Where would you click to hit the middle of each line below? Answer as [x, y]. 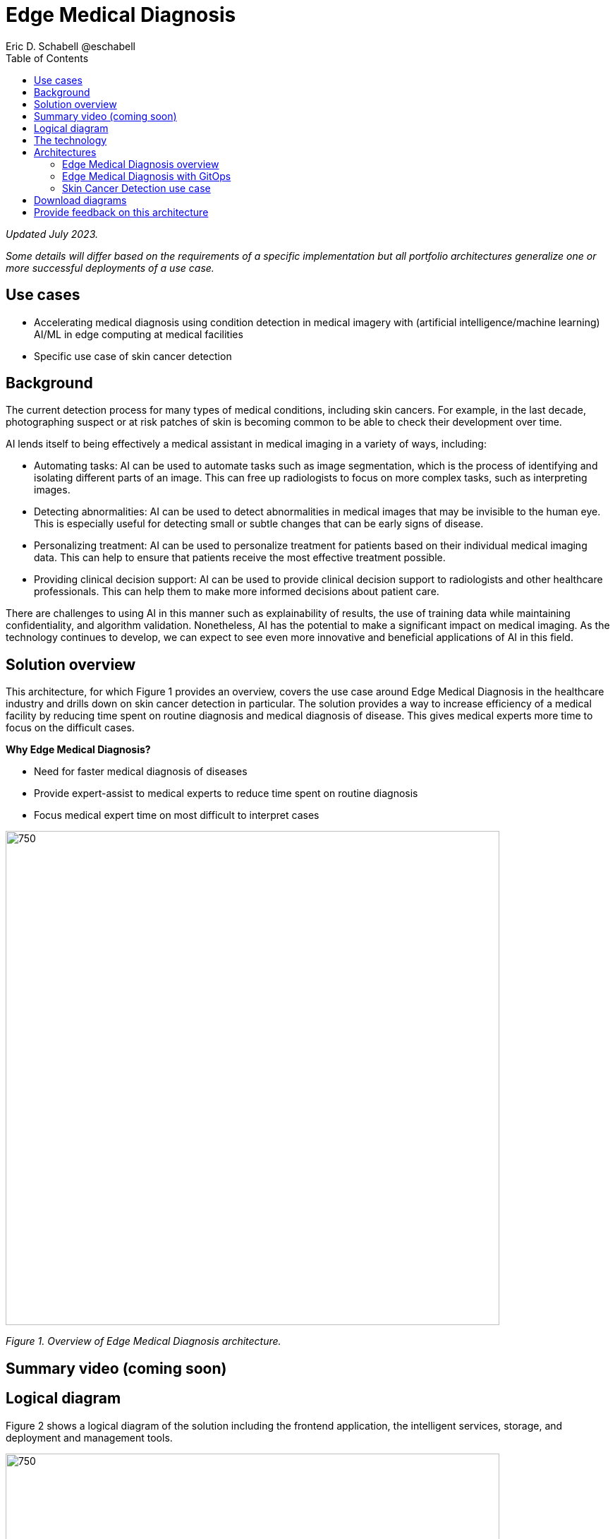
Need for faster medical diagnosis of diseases [141, 772]
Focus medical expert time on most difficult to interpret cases [177, 815]
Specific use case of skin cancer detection [133, 356]
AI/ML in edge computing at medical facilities [139, 334]
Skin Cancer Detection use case [136, 188]
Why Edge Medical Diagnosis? [78, 750]
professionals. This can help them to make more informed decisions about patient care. [237, 592]
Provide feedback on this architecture [121, 212]
